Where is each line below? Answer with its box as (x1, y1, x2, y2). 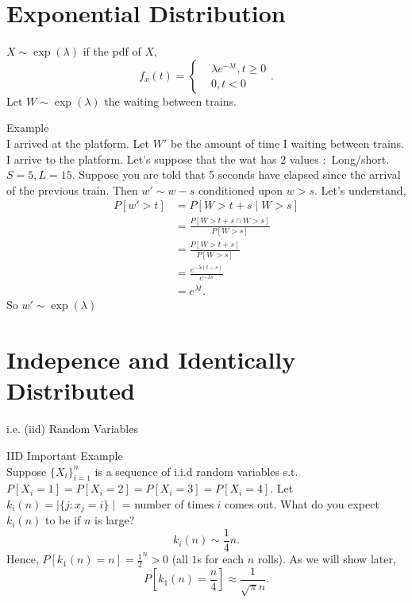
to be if (45, 512, 81, 528)
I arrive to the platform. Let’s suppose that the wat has (6, 150, 277, 167)
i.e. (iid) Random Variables (6, 420, 138, 437)
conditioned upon (198, 181, 283, 198)
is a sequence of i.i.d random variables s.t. (94, 462, 298, 479)
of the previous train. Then (6, 181, 138, 198)
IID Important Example (6, 446, 123, 463)
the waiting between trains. (104, 92, 237, 109)
